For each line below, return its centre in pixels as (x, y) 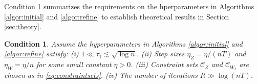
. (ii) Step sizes (160, 54)
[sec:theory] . (23, 26)
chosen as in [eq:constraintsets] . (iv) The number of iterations (101, 75)
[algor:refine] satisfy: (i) (41, 54)
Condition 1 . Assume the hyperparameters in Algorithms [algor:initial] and (123, 43)
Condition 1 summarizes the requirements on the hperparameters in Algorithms (129, 6)
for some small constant (74, 64)
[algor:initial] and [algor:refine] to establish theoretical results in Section (117, 16)
